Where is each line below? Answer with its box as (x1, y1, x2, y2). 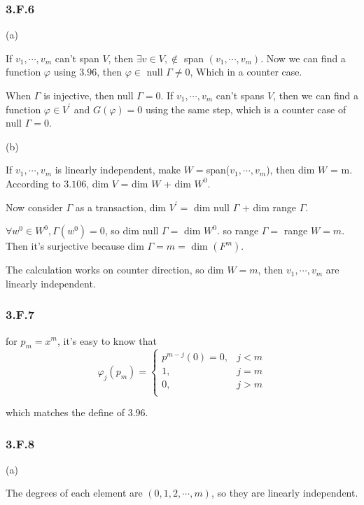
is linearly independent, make (55, 162, 181, 177)
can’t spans (216, 88, 265, 102)
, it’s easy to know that (57, 333, 157, 348)
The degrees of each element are (6, 485, 143, 500)
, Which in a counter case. (190, 64, 302, 79)
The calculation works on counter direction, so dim (6, 262, 224, 277)
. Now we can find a (260, 50, 346, 65)
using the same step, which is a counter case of (145, 101, 346, 116)
